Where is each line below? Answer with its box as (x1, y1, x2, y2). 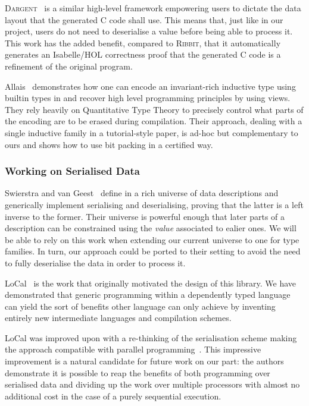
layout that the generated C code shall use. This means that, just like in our (5, 13, 283, 26)
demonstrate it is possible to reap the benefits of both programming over (5, 366, 270, 379)
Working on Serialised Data (5, 163, 140, 178)
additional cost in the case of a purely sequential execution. (5, 389, 221, 402)
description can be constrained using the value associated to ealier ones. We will (5, 222, 296, 234)
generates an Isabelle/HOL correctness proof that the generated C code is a (5, 48, 281, 61)
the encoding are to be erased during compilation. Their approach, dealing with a (5, 115, 302, 127)
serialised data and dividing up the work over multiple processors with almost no (5, 378, 300, 391)
